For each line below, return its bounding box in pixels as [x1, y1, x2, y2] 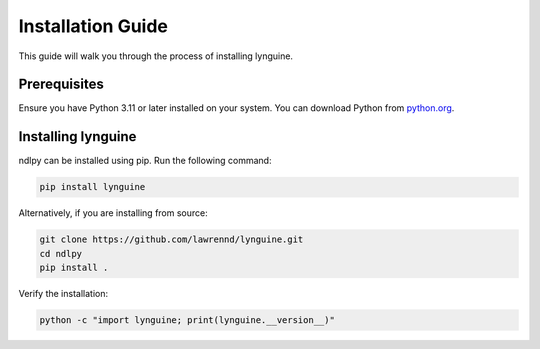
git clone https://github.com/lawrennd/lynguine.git [39, 234, 304, 245]
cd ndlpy [39, 248, 83, 259]
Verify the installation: [18, 288, 109, 300]
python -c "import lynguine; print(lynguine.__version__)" [39, 315, 335, 326]
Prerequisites [18, 76, 104, 93]
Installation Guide [18, 15, 169, 37]
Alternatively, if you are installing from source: [18, 207, 209, 219]
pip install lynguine [39, 181, 146, 193]
